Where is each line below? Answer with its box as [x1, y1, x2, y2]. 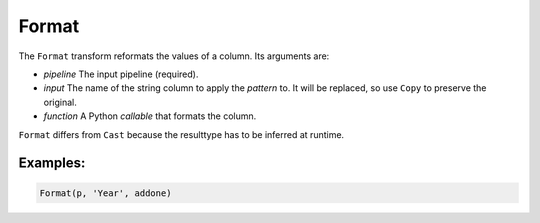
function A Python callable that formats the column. [43, 110, 257, 122]
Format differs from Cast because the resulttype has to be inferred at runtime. [18, 128, 345, 140]
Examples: [18, 155, 86, 172]
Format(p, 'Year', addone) [39, 187, 172, 199]
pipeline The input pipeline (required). [43, 68, 199, 80]
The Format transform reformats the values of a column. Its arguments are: [18, 50, 330, 62]
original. [43, 96, 77, 108]
